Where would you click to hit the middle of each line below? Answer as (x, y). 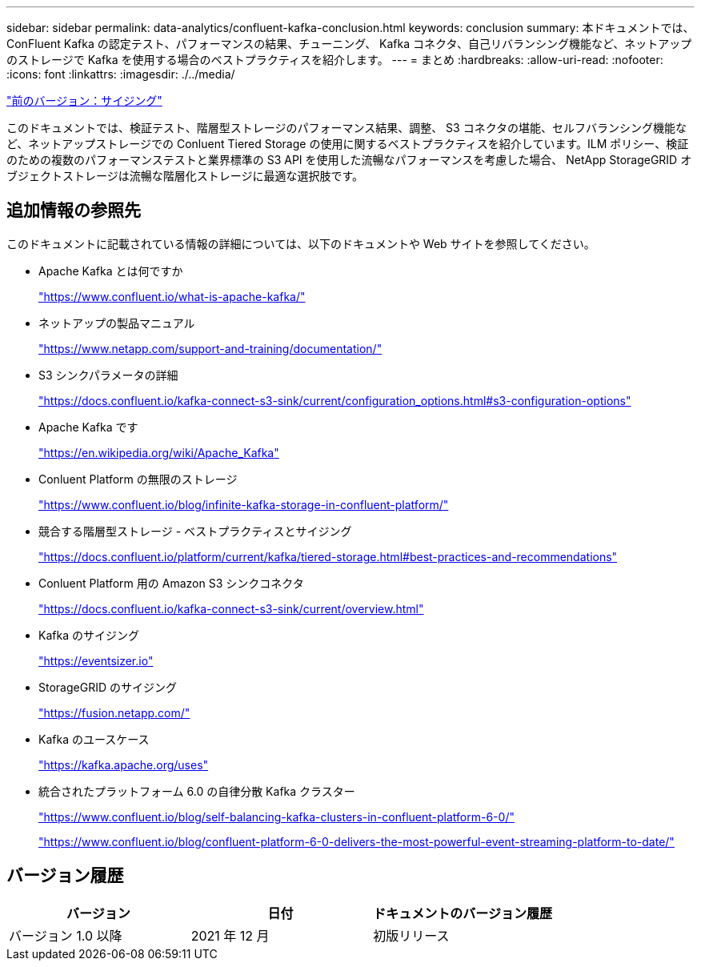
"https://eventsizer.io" (96, 660)
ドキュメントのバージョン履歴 (463, 913)
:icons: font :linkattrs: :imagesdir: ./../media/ (121, 74)
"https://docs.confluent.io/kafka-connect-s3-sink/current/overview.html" (231, 608)
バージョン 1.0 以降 (66, 935)
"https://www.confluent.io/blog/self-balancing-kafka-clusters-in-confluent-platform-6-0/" (276, 817)
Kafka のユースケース (94, 739)
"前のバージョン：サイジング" (84, 100)
